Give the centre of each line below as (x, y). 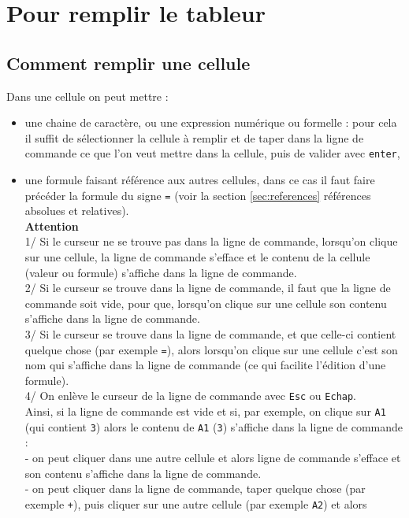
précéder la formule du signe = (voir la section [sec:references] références (198, 195)
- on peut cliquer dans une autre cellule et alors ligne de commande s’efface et (213, 458)
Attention (52, 226)
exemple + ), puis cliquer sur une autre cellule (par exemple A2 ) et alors (196, 503)
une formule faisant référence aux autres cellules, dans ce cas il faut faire (200, 180)
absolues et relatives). (77, 211)
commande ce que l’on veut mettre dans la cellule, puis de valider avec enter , (212, 153)
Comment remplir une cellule (128, 63)
